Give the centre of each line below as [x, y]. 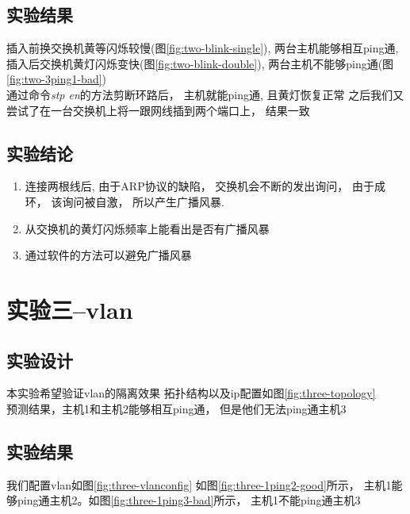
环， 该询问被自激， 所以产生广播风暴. [125, 201]
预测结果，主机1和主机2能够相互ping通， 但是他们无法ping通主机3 [176, 408]
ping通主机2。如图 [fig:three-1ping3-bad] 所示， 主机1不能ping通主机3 [189, 500]
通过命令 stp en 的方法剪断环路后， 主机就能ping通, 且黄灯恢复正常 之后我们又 [205, 94]
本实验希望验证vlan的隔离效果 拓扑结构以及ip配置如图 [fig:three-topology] [191, 393]
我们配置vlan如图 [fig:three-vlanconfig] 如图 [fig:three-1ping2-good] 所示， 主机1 [199, 484]
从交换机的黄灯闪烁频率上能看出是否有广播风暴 [147, 228]
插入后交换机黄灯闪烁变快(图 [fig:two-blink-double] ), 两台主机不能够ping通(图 [200, 63]
